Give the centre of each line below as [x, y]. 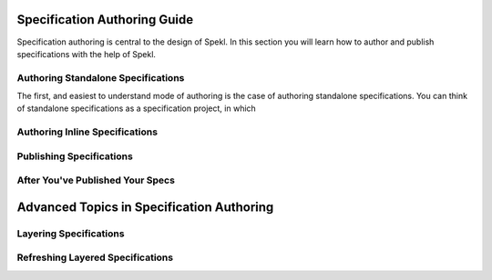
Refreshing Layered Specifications [95, 257]
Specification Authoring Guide [105, 20]
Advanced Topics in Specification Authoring [145, 207]
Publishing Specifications [75, 156]
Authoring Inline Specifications [87, 132]
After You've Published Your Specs [96, 180]
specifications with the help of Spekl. [87, 54]
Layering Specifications [71, 234]
